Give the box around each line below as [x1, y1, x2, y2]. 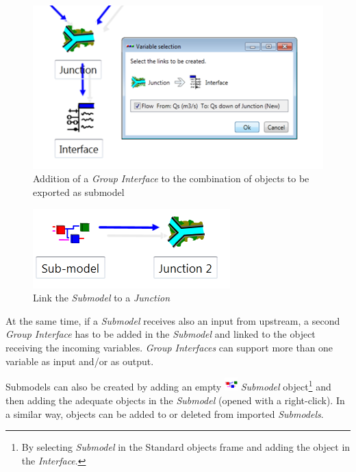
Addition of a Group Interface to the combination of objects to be [33, 171, 309, 186]
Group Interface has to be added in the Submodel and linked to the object [5, 327, 316, 341]
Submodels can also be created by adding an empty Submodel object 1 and [5, 377, 331, 394]
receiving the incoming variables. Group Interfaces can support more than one [5, 340, 333, 354]
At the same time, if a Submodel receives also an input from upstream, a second [5, 313, 340, 327]
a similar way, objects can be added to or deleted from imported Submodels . [5, 406, 324, 421]
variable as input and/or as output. [5, 353, 154, 368]
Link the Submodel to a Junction [33, 290, 170, 305]
